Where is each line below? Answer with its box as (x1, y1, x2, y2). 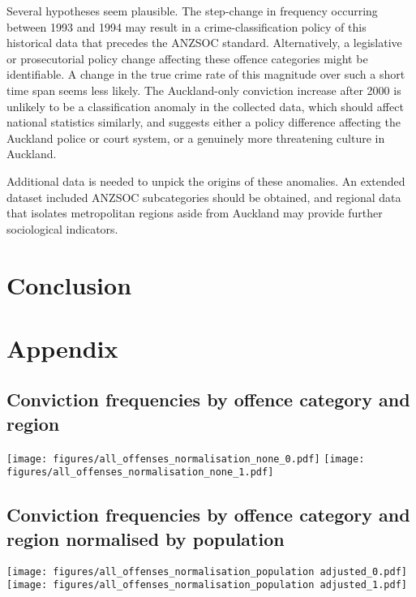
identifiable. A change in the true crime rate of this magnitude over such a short (6, 66, 405, 83)
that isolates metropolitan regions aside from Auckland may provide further (6, 204, 383, 221)
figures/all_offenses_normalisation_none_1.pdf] (6, 466, 274, 479)
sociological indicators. (6, 220, 118, 237)
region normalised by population (6, 526, 285, 551)
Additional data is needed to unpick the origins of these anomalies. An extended (6, 172, 405, 189)
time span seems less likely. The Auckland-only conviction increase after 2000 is (6, 81, 401, 98)
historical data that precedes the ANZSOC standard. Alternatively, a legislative (6, 34, 402, 51)
